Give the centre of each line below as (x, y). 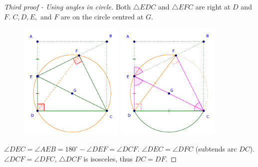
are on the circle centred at (102, 16)
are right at (213, 6)
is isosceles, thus (108, 158)
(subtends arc (216, 149)
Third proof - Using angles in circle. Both (68, 6)
